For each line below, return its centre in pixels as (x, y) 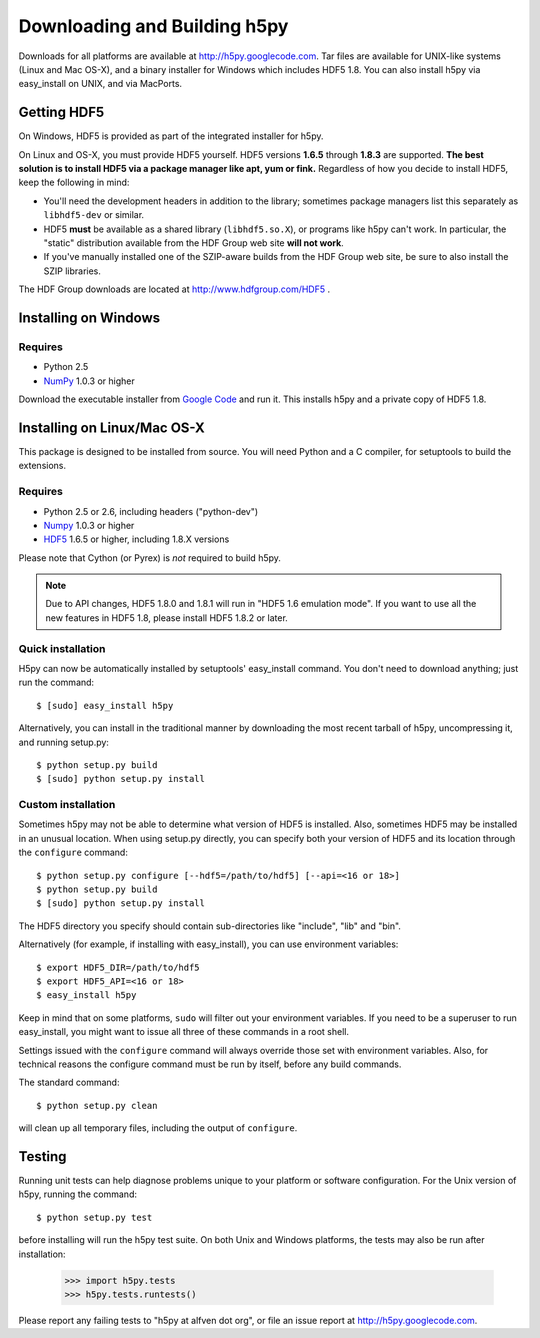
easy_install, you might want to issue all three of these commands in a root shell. (184, 1032)
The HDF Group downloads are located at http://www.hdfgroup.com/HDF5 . (174, 289)
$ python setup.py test (94, 1217)
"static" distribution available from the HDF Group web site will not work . (193, 242)
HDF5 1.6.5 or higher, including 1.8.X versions (136, 539)
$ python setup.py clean (97, 1105)
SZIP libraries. (72, 271)
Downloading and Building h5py (153, 26)
